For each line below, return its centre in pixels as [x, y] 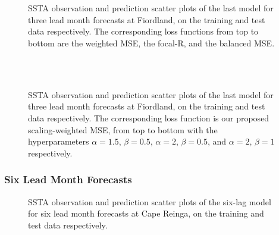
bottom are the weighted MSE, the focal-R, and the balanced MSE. [151, 43]
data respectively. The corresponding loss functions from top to [143, 31]
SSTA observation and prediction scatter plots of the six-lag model [150, 201]
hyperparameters [59, 141]
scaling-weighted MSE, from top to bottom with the [123, 129]
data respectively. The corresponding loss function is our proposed [149, 117]
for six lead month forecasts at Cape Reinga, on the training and [146, 213]
